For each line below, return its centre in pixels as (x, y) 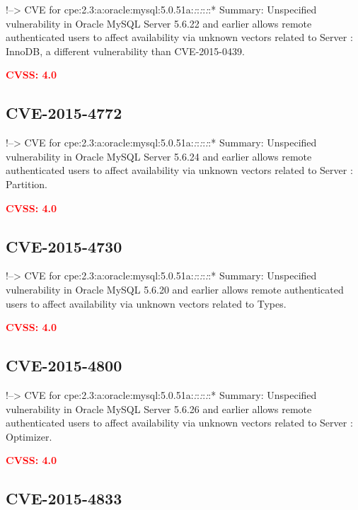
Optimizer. (29, 436)
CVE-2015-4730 (64, 246)
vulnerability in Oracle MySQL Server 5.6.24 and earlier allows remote (159, 156)
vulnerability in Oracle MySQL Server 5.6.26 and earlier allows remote (159, 408)
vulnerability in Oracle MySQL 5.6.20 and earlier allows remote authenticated (175, 289)
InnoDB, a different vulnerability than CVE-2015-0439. (125, 51)
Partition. (27, 184)
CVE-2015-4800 (64, 365)
